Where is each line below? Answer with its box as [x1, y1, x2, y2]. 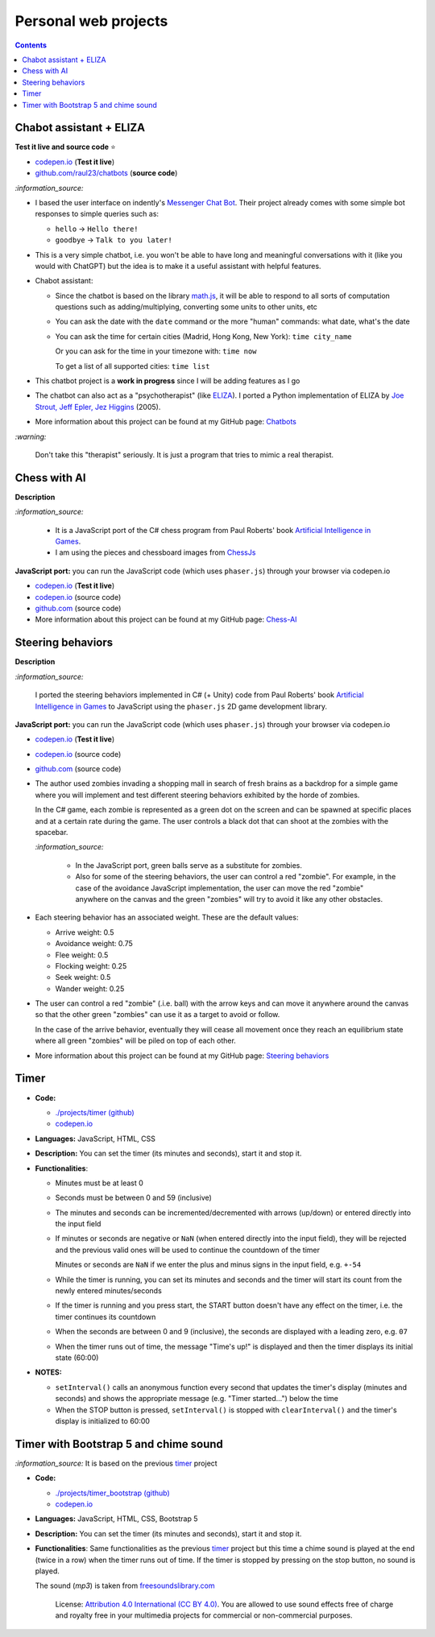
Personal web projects [14, 12, 168, 30]
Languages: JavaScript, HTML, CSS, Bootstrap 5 [35, 1514, 198, 1523]
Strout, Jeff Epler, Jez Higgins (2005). [35, 402, 161, 411]
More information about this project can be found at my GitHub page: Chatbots [35, 417, 297, 427]
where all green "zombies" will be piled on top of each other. [35, 1036, 237, 1046]
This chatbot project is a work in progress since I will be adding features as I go [35, 376, 300, 386]
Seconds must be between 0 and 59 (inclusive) [55, 1193, 213, 1203]
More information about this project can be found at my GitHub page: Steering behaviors [35, 1051, 329, 1060]
